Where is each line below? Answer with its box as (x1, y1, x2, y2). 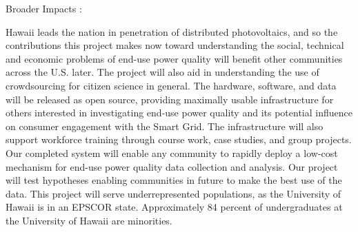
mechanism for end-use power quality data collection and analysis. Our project (6, 159, 338, 173)
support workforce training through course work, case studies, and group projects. (6, 132, 352, 147)
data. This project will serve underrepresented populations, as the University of (6, 186, 341, 200)
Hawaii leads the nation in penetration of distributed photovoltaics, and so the (6, 24, 338, 39)
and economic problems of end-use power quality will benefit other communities (6, 51, 343, 65)
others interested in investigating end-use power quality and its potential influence (6, 105, 352, 120)
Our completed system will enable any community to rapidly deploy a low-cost (6, 145, 338, 160)
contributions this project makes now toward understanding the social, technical (6, 38, 344, 52)
